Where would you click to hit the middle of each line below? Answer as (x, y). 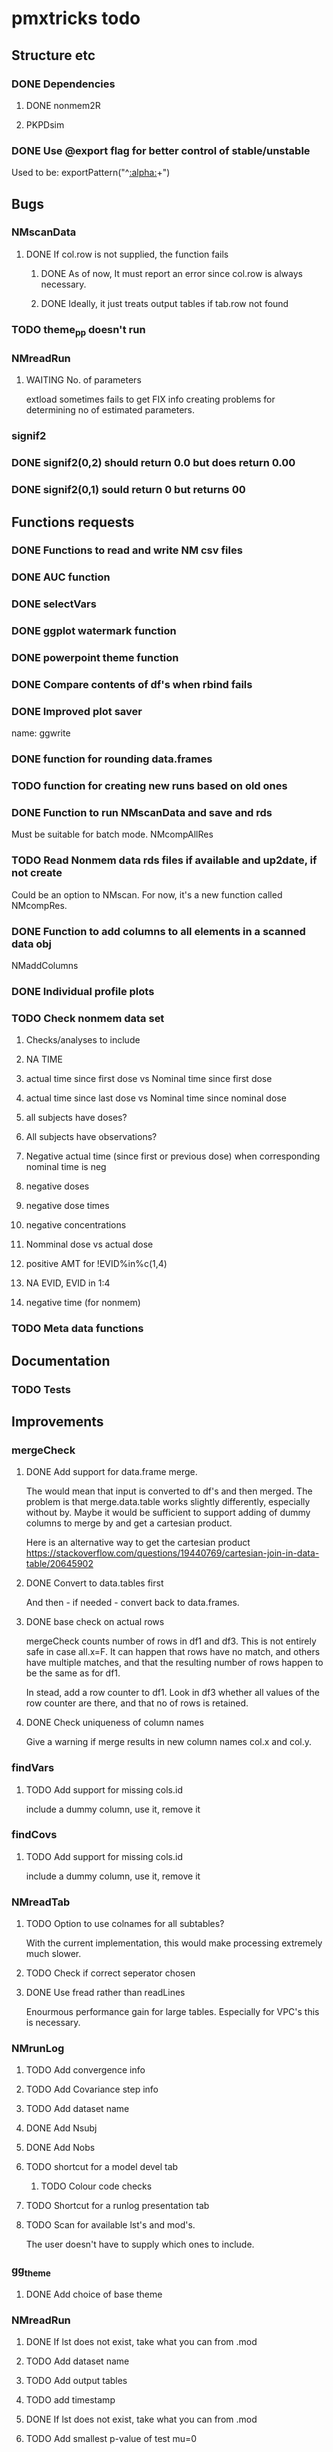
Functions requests (73, 522)
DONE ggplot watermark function (94, 631)
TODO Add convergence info (85, 2070)
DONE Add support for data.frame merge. (111, 1472)
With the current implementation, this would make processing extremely (174, 1943)
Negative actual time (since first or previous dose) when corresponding (173, 1156)
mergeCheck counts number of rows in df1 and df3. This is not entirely (171, 1641)
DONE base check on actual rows (95, 1622)
